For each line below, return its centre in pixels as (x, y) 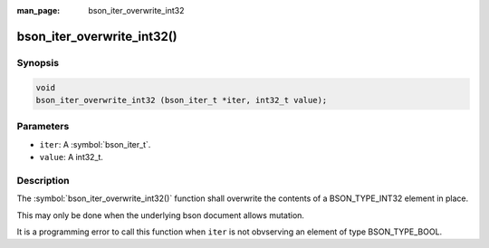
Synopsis (38, 62)
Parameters (43, 127)
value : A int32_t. (72, 157)
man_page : (38, 10)
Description (43, 180)
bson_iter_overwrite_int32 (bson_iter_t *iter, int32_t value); (182, 100)
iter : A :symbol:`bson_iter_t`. (95, 144)
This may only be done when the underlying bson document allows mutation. (161, 215)
